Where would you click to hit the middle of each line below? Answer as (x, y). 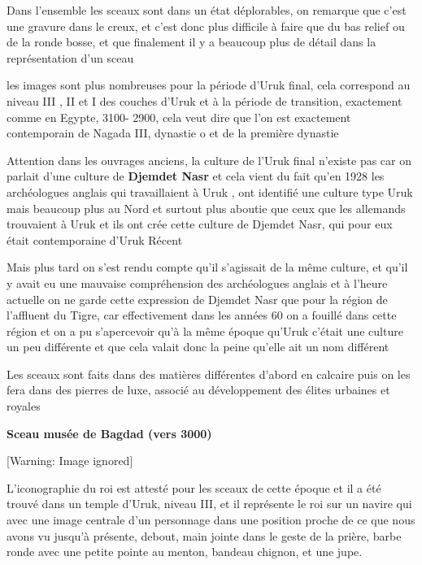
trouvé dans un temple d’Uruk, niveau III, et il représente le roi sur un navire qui (209, 504)
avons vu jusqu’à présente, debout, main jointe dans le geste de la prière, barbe (204, 535)
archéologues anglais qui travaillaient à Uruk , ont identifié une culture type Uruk (210, 191)
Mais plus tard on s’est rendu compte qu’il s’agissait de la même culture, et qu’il (207, 267)
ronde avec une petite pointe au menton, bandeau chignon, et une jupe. (185, 552)
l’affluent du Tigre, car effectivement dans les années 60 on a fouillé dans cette (202, 315)
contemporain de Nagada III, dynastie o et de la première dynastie (173, 133)
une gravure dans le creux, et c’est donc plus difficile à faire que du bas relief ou (206, 26)
